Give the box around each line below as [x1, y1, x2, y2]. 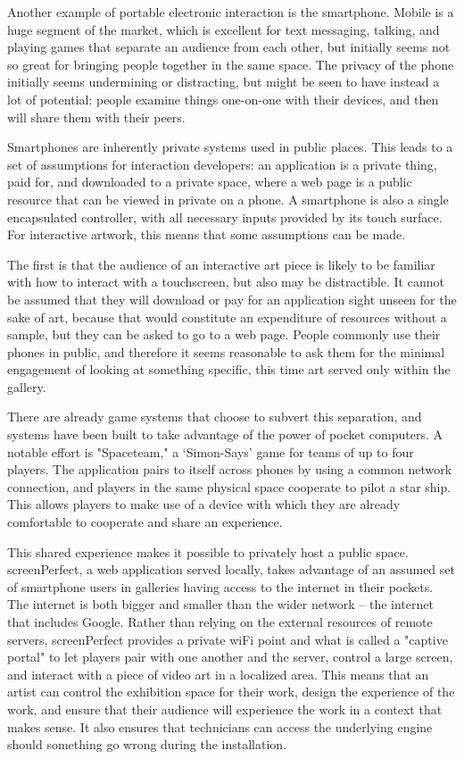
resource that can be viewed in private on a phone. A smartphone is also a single [7, 189, 449, 208]
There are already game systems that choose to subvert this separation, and [7, 407, 422, 426]
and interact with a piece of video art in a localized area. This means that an [7, 664, 429, 683]
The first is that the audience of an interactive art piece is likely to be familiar [7, 254, 435, 273]
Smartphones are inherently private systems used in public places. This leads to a [7, 138, 453, 156]
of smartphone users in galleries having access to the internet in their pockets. [7, 577, 434, 596]
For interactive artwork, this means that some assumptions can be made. [7, 225, 406, 244]
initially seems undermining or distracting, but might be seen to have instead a [7, 72, 440, 91]
